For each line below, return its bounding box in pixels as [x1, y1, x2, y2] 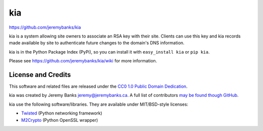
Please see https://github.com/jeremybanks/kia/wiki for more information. [9, 58, 157, 64]
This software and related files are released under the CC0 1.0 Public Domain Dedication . [9, 83, 188, 90]
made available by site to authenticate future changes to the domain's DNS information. [9, 40, 185, 46]
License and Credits [9, 71, 71, 79]
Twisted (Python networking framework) [21, 110, 102, 116]
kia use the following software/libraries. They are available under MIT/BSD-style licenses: [9, 101, 188, 107]
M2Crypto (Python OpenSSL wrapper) [21, 117, 98, 123]
